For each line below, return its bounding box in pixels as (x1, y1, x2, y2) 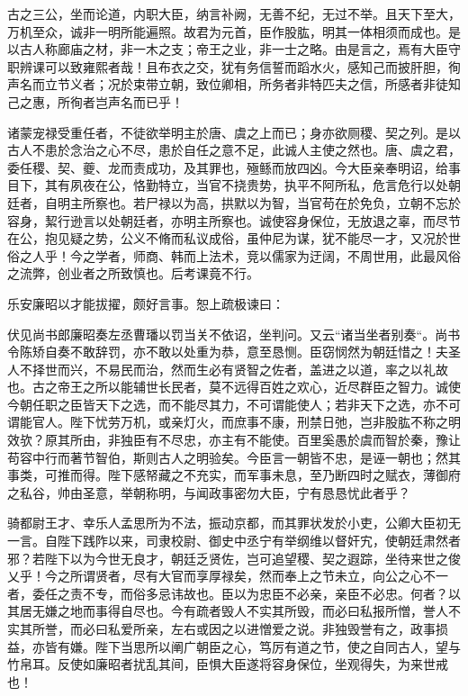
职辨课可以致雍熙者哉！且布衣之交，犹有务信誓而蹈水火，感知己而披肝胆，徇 (7, 57, 461, 76)
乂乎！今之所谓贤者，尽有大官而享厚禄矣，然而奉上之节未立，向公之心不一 (7, 566, 448, 585)
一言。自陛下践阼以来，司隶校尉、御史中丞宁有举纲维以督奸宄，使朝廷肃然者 (7, 531, 461, 550)
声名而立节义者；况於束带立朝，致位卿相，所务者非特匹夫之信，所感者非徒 (7, 75, 448, 94)
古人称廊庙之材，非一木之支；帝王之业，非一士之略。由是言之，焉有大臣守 (19, 40, 461, 59)
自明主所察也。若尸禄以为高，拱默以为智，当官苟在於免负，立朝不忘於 (44, 193, 461, 212)
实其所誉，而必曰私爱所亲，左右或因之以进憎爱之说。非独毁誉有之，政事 (7, 619, 436, 637)
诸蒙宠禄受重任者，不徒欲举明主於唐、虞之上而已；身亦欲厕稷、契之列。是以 (7, 122, 461, 141)
